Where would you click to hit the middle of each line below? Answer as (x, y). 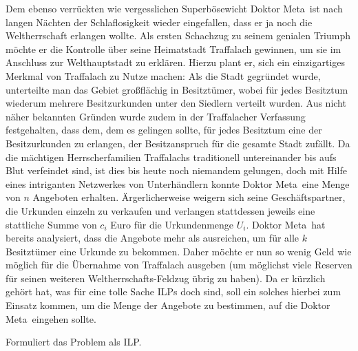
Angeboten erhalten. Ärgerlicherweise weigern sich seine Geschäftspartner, (189, 197)
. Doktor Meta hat (286, 224)
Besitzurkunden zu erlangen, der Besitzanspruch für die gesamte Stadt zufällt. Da (178, 143)
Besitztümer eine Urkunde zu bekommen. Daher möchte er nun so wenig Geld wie (179, 251)
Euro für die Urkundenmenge (172, 224)
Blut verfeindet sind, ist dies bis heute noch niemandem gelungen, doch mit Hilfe (176, 170)
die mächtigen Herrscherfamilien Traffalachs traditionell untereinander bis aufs (171, 157)
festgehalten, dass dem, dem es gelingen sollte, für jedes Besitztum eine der (164, 130)
